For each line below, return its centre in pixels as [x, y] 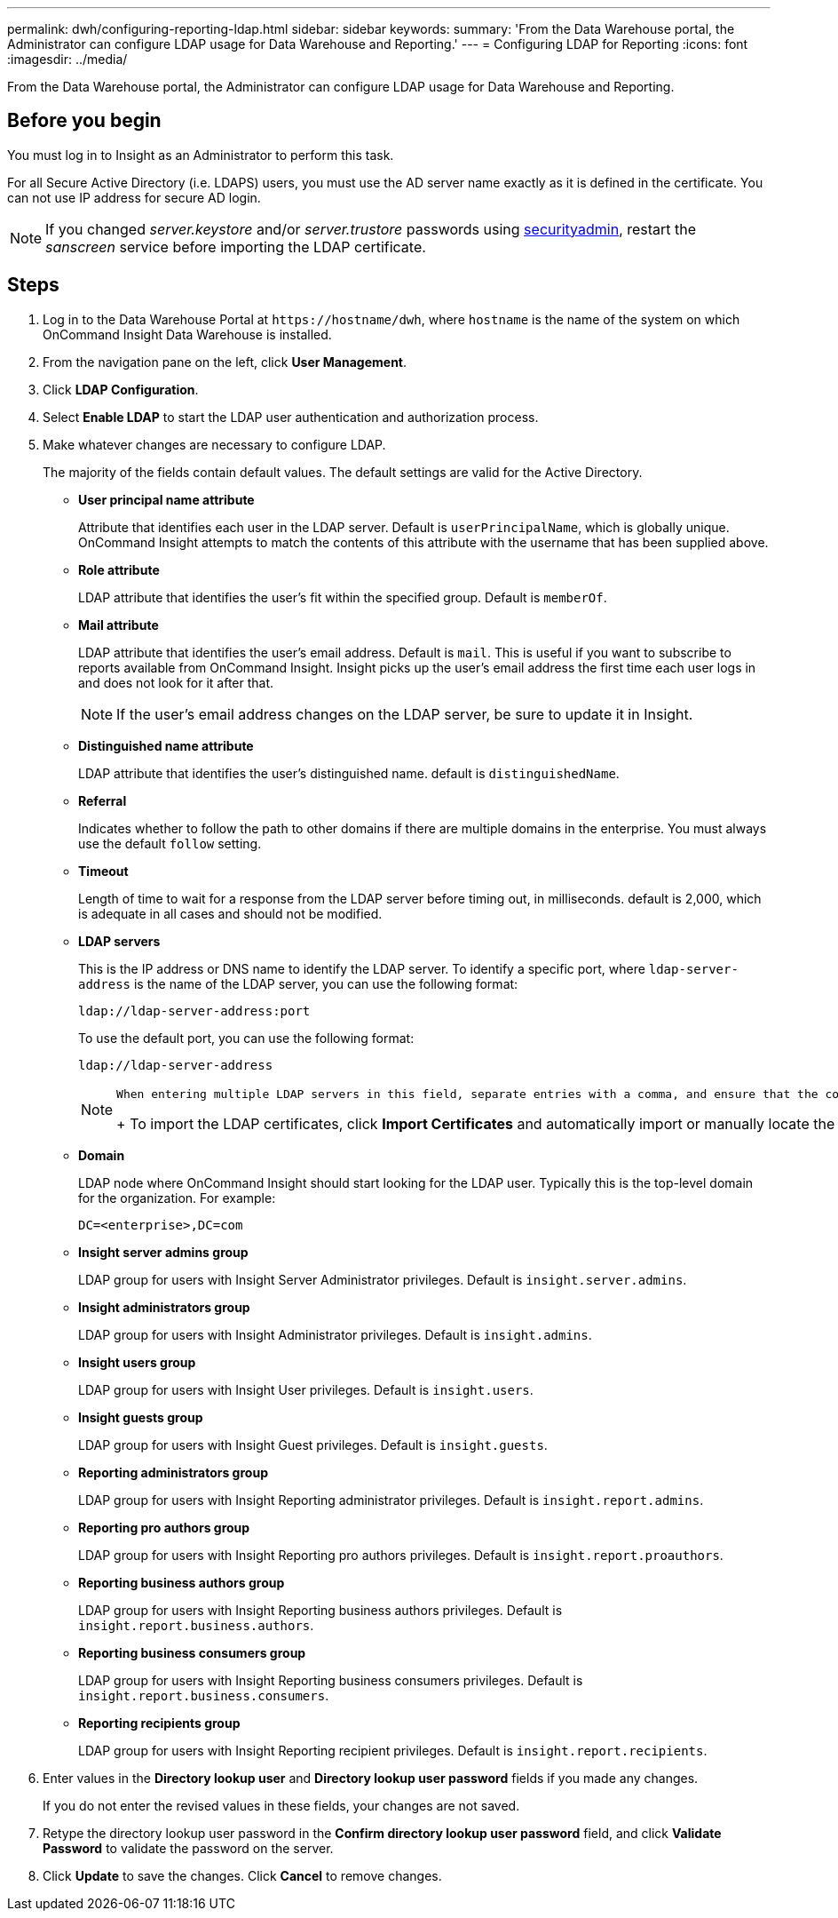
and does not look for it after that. [176, 682]
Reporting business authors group [182, 1582]
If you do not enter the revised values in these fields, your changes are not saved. [281, 1805]
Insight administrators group [164, 1307]
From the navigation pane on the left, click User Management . [225, 362]
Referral [103, 800]
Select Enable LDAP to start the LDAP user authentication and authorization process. [291, 417]
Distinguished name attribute [166, 745]
